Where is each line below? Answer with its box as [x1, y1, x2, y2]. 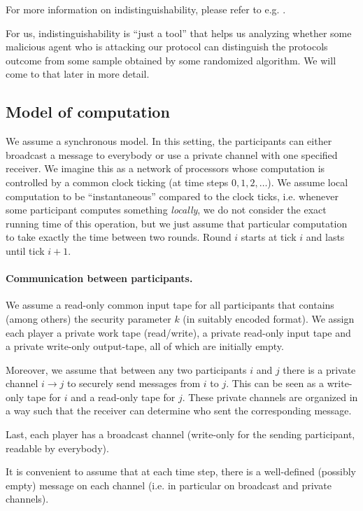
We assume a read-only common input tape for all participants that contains [6, 297, 334, 312]
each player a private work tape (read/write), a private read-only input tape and [6, 325, 351, 339]
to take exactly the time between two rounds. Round [6, 230, 232, 244]
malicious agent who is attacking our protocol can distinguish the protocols [6, 39, 328, 54]
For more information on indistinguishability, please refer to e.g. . [6, 2, 286, 16]
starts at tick [241, 230, 297, 244]
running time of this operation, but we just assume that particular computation [6, 216, 348, 230]
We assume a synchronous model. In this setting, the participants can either [6, 134, 332, 148]
